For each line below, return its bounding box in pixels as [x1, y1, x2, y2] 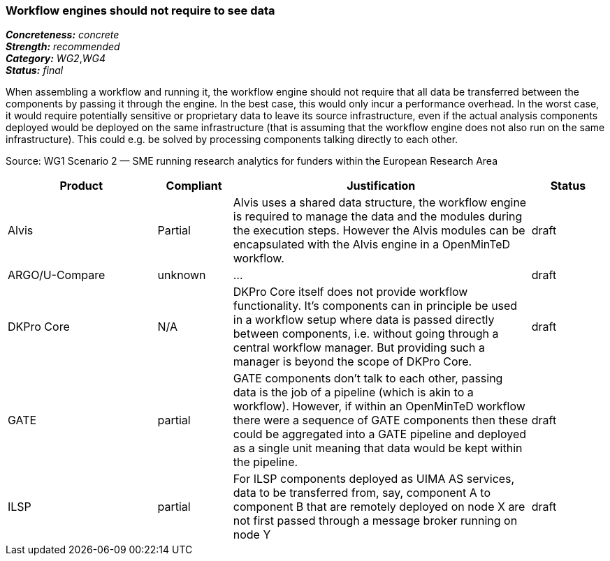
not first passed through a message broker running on [233, 514, 518, 528]
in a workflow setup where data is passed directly [233, 313, 495, 327]
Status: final [6, 64, 64, 77]
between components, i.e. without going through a [233, 327, 499, 341]
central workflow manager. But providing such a [233, 341, 485, 355]
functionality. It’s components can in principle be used [233, 299, 518, 313]
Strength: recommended [6, 40, 120, 53]
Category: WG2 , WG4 [6, 52, 106, 65]
